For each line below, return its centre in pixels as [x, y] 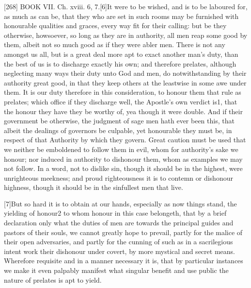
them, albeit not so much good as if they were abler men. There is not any [115, 44]
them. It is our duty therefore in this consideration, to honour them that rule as [123, 92]
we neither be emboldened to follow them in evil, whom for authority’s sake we [121, 149]
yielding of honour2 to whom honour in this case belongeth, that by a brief [115, 213]
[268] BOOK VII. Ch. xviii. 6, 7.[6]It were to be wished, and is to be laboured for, [126, 6]
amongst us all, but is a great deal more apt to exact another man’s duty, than [121, 54]
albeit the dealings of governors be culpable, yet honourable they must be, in [118, 130]
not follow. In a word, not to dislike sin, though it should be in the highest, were [123, 168]
